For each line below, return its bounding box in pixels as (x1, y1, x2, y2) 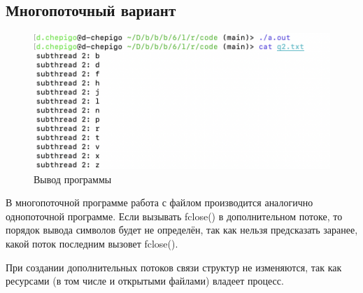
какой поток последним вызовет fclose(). (6, 236, 178, 250)
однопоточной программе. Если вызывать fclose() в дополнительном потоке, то (6, 208, 343, 223)
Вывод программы (34, 171, 112, 186)
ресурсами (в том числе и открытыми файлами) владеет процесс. (6, 273, 284, 288)
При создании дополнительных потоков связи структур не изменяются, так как (6, 259, 342, 274)
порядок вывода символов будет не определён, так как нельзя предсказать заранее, (6, 222, 358, 237)
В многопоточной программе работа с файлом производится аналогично (6, 195, 313, 210)
